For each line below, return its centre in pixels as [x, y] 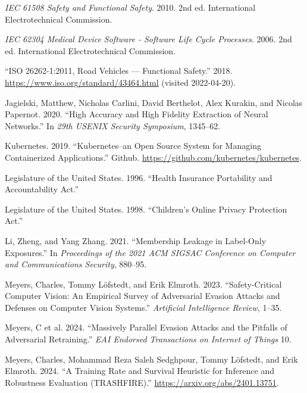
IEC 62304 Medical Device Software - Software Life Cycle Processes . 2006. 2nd [148, 39]
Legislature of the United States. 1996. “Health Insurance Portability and [139, 177]
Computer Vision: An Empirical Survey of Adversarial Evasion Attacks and [142, 296]
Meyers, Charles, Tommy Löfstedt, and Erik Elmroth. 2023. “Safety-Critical [143, 284]
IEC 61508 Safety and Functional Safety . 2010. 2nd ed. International [130, 7]
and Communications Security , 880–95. [76, 264]
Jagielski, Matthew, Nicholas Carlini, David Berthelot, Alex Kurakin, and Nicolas [154, 102]
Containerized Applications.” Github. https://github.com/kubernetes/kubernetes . [153, 157]
